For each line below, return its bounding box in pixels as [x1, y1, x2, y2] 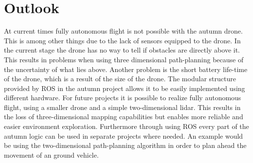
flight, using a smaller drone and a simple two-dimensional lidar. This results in [4, 102, 241, 112]
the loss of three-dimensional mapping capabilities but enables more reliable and [4, 111, 243, 122]
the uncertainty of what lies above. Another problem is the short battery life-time [4, 64, 248, 74]
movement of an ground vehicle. [4, 149, 99, 160]
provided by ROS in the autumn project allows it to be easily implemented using [4, 83, 245, 93]
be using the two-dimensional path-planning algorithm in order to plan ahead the [4, 140, 247, 150]
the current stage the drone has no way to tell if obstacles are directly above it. [4, 45, 240, 55]
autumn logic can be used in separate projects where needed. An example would [4, 130, 243, 141]
